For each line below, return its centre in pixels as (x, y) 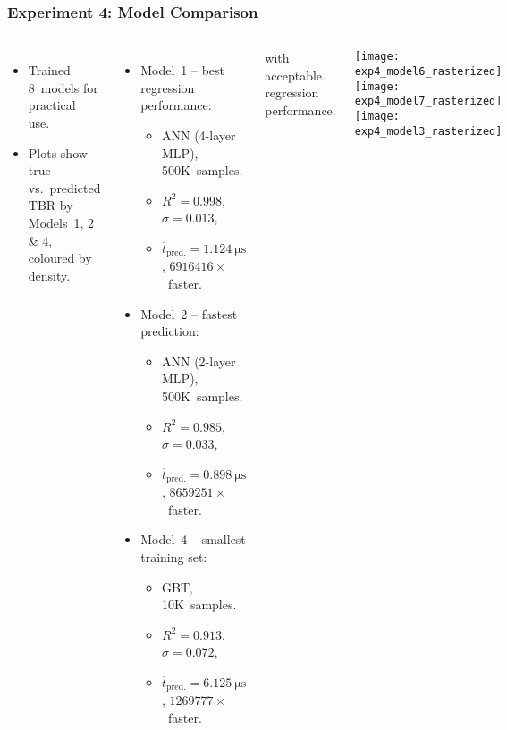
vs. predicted (64, 187)
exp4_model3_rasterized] (428, 131)
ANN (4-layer (199, 135)
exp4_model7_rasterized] (428, 101)
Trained (49, 70)
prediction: (170, 331)
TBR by (51, 205)
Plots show (58, 152)
